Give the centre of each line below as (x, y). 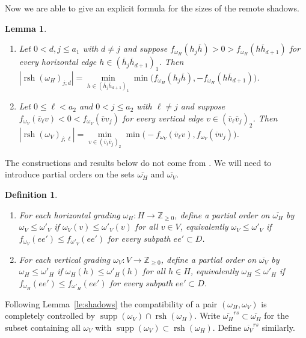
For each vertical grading (65, 259)
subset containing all (43, 327)
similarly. (278, 327)
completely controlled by (50, 315)
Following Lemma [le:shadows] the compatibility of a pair (111, 303)
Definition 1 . (31, 194)
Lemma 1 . (26, 28)
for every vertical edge (163, 118)
